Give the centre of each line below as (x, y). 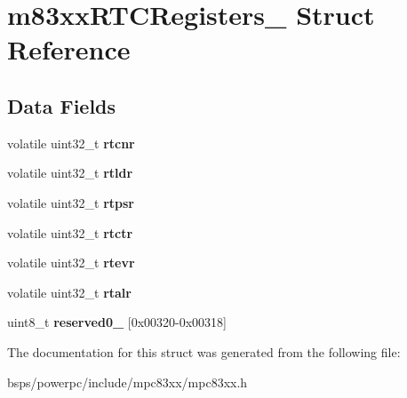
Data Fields (62, 105)
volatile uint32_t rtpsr (71, 202)
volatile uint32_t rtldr (70, 173)
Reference (69, 49)
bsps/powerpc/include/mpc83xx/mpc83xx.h (128, 382)
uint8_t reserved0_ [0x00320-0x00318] (117, 322)
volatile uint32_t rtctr (70, 232)
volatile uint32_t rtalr (69, 292)
